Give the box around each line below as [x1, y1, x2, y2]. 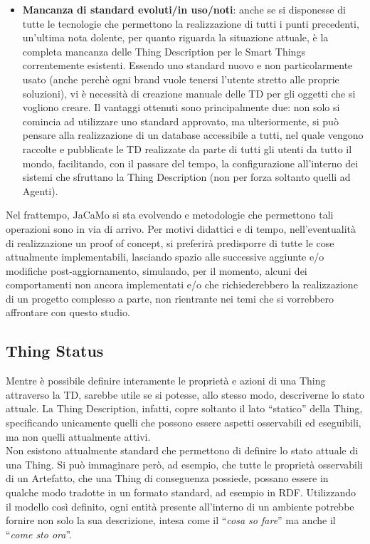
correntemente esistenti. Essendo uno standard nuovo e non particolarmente [22, 58, 353, 73]
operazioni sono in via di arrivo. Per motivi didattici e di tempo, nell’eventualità [6, 221, 356, 236]
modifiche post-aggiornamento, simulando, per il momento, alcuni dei [6, 263, 307, 278]
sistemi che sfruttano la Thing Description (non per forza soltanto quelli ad [22, 169, 351, 184]
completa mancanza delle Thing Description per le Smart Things [22, 43, 305, 58]
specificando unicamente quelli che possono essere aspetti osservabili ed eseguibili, [6, 415, 361, 430]
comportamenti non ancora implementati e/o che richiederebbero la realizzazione [6, 277, 358, 292]
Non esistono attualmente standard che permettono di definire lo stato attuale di [6, 443, 359, 458]
